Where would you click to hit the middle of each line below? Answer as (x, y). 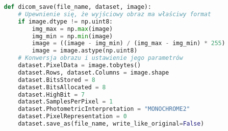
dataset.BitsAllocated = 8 (62, 87)
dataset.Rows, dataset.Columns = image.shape (93, 72)
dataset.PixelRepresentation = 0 (72, 117)
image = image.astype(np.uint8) (85, 51)
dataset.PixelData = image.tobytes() (79, 65)
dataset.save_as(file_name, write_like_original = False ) (111, 124)
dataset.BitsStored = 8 (57, 80)
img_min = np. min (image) (72, 36)
